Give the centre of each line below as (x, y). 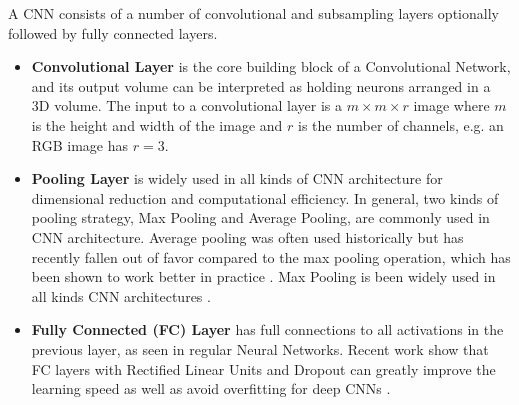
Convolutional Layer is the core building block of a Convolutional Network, (271, 66)
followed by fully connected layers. (113, 32)
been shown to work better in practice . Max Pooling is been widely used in (263, 276)
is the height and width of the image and (157, 124)
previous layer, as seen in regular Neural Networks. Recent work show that (260, 348)
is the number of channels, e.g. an (400, 124)
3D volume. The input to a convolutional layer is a (187, 105)
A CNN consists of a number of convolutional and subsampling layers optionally (253, 13)
